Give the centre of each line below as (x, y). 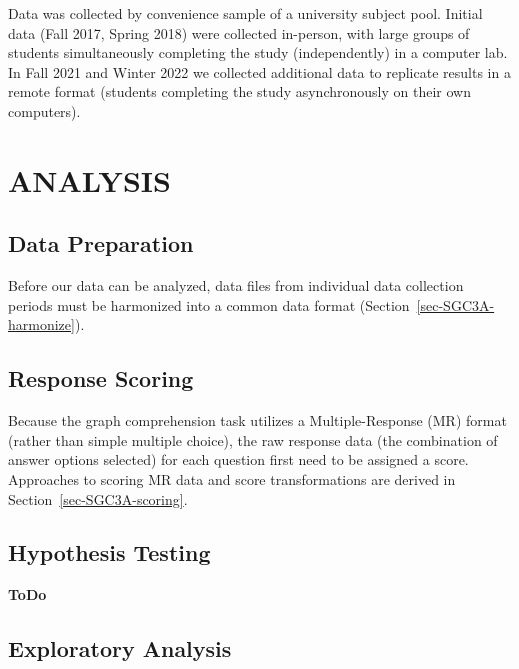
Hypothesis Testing (109, 552)
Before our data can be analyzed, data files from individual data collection (236, 285)
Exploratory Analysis (120, 648)
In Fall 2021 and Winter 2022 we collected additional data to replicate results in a (259, 71)
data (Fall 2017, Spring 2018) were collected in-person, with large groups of (239, 32)
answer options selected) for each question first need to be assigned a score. (238, 459)
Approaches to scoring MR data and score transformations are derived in (232, 478)
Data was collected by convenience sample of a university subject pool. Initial (245, 13)
